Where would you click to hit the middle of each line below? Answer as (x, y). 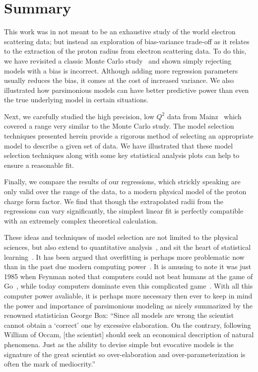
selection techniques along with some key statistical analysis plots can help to (122, 155)
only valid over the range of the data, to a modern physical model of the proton (125, 191)
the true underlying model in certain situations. (76, 100)
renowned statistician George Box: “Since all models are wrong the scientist (119, 315)
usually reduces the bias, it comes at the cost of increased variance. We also (119, 80)
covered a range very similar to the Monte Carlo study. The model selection (119, 126)
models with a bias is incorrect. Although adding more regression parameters (121, 70)
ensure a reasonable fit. (39, 165)
